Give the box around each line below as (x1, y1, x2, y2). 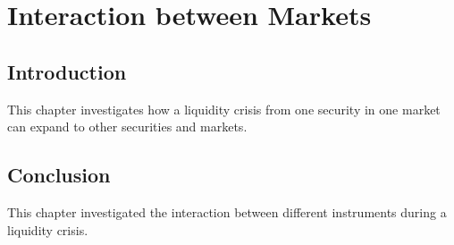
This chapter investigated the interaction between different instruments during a (7, 202, 447, 221)
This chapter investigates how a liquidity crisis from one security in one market (7, 99, 441, 118)
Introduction (7, 57, 127, 85)
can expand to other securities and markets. (7, 117, 248, 136)
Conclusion (7, 161, 111, 189)
